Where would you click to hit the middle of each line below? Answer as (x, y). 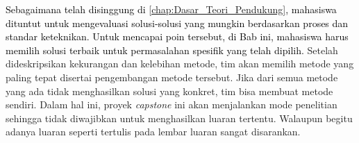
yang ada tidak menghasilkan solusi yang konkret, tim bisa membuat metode (169, 91)
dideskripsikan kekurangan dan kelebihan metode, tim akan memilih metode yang (180, 64)
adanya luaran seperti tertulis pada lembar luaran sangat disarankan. (153, 132)
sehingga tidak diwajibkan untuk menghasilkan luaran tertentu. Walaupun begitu (179, 118)
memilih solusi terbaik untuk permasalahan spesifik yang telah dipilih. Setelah (172, 50)
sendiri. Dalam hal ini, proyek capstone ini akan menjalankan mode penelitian (172, 104)
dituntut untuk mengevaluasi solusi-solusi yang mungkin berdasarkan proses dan (177, 23)
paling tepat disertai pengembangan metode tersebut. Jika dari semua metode (172, 77)
